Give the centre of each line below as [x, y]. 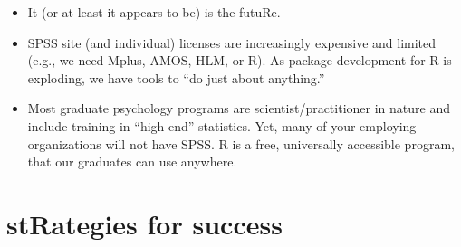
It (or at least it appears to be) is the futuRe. [154, 12]
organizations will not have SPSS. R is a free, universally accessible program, [241, 143]
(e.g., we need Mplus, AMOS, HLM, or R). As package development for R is [240, 60]
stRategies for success [144, 223]
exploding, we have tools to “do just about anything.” [176, 77]
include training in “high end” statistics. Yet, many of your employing [222, 125]
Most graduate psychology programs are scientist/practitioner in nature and [239, 108]
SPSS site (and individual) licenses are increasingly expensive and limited [232, 42]
